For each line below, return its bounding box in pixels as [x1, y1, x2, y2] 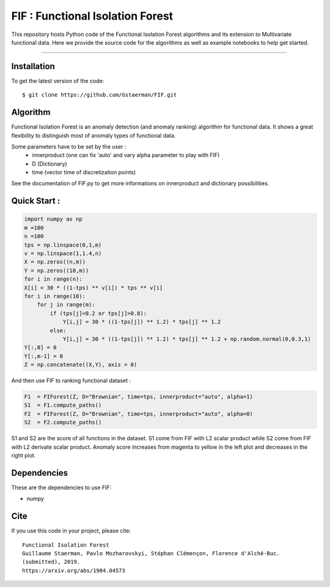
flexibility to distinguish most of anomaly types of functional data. [11, 131, 176, 139]
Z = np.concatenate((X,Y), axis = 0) [24, 361, 137, 368]
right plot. [11, 452, 36, 459]
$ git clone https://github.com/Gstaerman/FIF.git [22, 92, 177, 98]
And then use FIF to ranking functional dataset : [11, 377, 131, 385]
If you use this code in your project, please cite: [11, 527, 131, 534]
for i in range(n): [24, 276, 82, 282]
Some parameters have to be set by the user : [11, 142, 127, 150]
